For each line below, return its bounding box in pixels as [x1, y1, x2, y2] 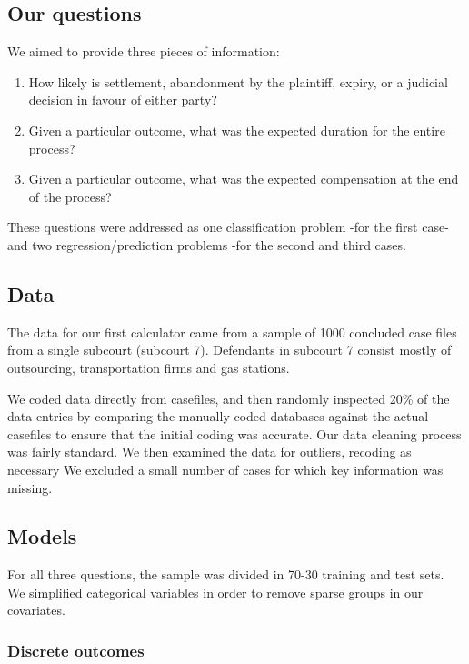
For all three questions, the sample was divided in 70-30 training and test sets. [7, 565, 444, 584]
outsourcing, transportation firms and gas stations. [7, 357, 290, 377]
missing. [7, 478, 53, 497]
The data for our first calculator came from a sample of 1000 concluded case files [7, 322, 457, 341]
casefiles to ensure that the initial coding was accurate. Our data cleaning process [7, 424, 462, 443]
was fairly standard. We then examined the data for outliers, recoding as [7, 442, 412, 461]
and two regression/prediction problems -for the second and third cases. [7, 235, 406, 254]
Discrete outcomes [7, 639, 145, 661]
